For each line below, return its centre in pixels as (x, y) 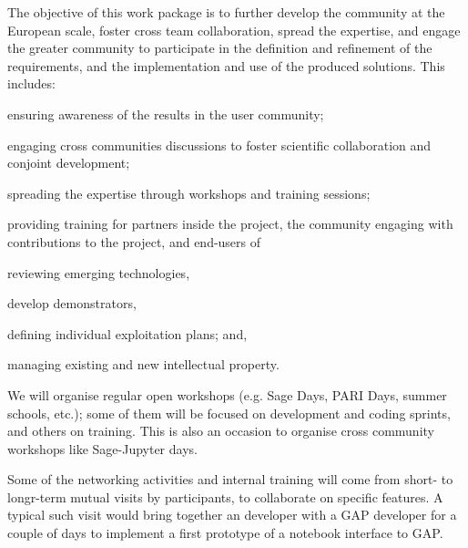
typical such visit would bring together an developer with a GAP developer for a (232, 515)
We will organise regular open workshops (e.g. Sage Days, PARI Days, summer (227, 394)
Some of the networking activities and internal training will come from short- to (230, 479)
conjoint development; (69, 163)
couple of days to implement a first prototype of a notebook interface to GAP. (225, 533)
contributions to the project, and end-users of (134, 241)
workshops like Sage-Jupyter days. (102, 448)
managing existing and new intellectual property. (143, 364)
